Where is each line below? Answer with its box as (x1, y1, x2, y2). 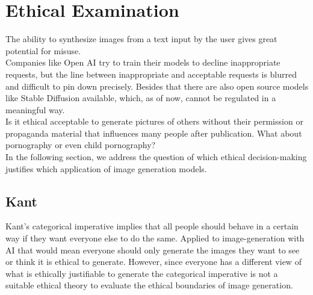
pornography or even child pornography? (5, 138, 156, 151)
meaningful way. (5, 103, 65, 116)
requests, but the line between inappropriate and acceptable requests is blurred (5, 67, 297, 80)
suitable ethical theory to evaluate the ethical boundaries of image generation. (5, 279, 293, 291)
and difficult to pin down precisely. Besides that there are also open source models (5, 79, 309, 92)
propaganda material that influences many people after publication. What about (5, 126, 302, 139)
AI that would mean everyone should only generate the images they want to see (5, 243, 300, 256)
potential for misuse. (5, 44, 81, 57)
